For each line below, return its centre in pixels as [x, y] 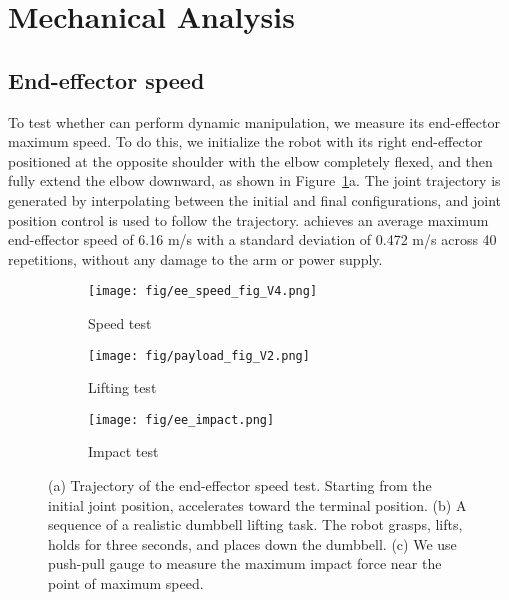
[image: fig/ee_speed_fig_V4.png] [203, 291]
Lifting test [122, 387]
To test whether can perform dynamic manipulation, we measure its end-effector [254, 121]
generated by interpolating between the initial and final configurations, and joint [254, 199]
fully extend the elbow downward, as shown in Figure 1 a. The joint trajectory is [254, 180]
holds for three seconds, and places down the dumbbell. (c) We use [252, 543]
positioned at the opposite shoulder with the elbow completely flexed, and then [250, 160]
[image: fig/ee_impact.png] [181, 419]
